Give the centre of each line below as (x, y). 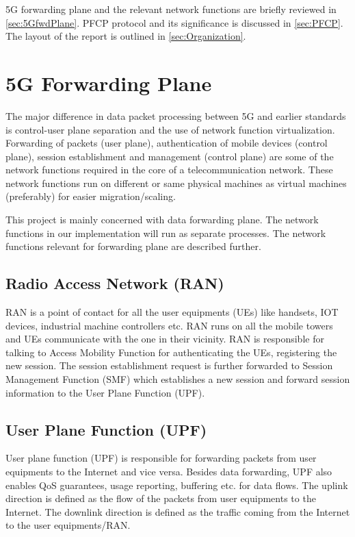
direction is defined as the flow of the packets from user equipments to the (161, 498)
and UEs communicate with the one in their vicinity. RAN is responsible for (165, 339)
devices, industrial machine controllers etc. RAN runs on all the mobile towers (169, 325)
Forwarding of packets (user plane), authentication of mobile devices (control (167, 143)
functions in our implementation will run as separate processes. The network (166, 233)
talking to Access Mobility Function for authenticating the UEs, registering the (171, 352)
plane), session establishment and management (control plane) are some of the (170, 156)
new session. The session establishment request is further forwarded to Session (169, 365)
